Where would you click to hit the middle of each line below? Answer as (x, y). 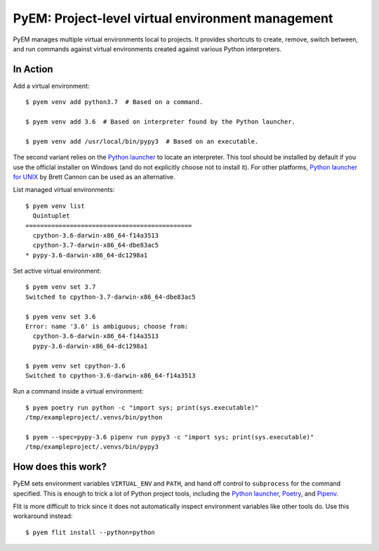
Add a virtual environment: (51, 86)
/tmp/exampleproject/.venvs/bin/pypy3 (92, 447)
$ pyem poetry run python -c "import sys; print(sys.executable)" (142, 407)
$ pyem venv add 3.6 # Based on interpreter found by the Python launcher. (161, 122)
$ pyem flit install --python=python (91, 532)
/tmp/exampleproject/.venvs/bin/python (94, 417)
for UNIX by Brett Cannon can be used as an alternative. (94, 176)
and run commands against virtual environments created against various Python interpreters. (147, 48)
